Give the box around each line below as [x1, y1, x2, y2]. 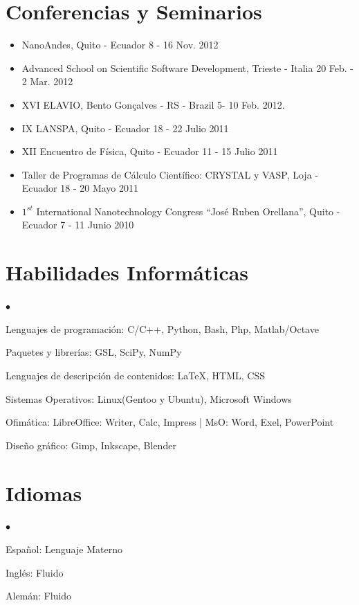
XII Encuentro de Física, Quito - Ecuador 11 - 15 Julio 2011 [21, 144, 278, 159]
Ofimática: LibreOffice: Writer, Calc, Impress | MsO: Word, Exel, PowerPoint [6, 415, 334, 429]
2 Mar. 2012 [21, 74, 73, 89]
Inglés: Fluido [6, 565, 64, 579]
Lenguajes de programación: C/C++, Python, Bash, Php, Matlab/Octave [6, 321, 319, 336]
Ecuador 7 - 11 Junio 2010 [21, 217, 134, 232]
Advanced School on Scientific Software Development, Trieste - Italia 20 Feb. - [21, 60, 354, 75]
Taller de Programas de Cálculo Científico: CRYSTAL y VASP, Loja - [21, 167, 318, 181]
